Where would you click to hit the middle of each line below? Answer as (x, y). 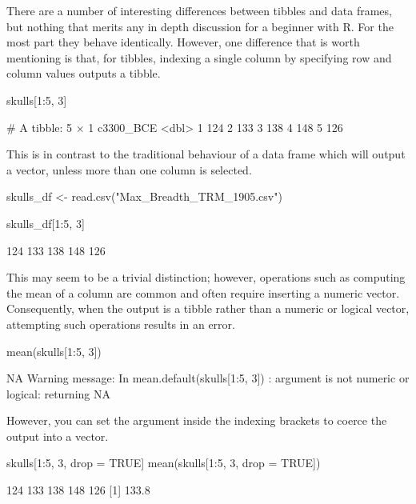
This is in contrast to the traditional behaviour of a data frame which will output (206, 154)
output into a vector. (58, 436)
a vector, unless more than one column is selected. (129, 169)
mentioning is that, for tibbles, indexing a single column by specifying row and (199, 57)
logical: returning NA (58, 393)
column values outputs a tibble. (84, 73)
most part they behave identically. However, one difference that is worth (183, 42)
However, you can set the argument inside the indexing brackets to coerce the (197, 420)
